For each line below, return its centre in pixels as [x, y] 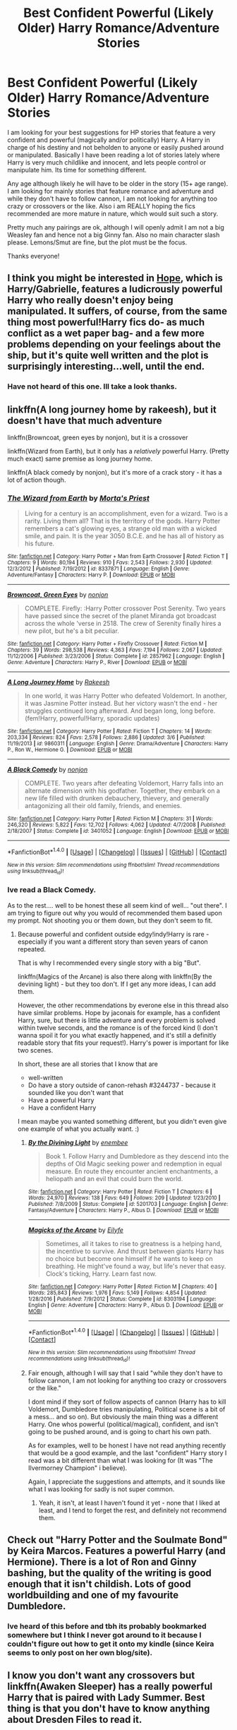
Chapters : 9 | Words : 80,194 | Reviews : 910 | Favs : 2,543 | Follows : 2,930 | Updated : [110, 563]
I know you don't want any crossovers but [101, 1676]
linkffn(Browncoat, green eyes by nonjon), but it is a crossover [98, 438]
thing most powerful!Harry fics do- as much [106, 322]
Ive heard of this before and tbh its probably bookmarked [107, 1626]
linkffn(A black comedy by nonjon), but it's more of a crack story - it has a [115, 473]
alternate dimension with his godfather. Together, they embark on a [122, 791]
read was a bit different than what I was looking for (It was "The [120, 1460]
